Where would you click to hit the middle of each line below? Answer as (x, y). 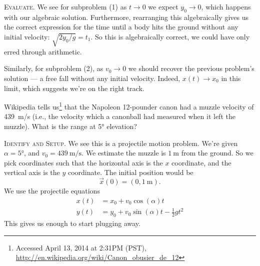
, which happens (226, 6)
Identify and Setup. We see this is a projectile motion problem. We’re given (121, 143)
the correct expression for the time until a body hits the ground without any (121, 27)
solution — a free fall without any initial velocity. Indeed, (92, 78)
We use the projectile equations (52, 191)
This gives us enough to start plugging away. (72, 223)
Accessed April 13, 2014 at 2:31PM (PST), (81, 247)
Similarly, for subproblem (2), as (54, 68)
